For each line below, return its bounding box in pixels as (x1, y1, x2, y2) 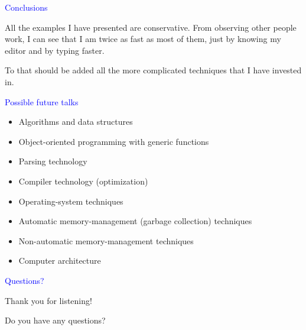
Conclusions (5, 1, 48, 13)
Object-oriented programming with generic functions (18, 135, 209, 147)
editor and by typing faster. (5, 44, 105, 56)
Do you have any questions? (5, 314, 106, 326)
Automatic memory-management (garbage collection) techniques (18, 215, 252, 227)
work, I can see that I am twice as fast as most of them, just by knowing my (5, 33, 281, 45)
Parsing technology (18, 155, 87, 167)
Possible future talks (5, 95, 79, 108)
